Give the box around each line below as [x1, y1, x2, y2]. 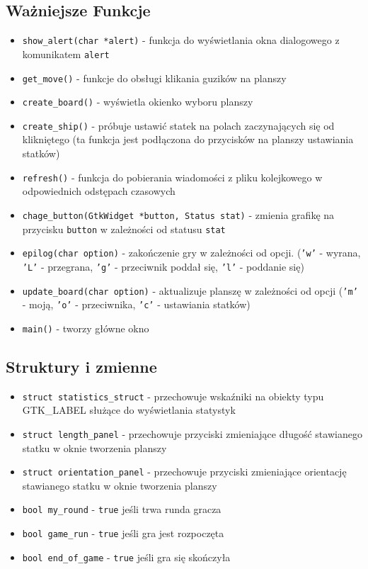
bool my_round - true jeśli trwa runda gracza [22, 502, 222, 517]
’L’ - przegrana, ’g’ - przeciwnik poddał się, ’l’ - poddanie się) [22, 259, 304, 274]
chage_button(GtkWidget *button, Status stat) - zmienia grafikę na [22, 207, 335, 222]
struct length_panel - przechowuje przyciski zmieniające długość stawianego [22, 426, 362, 441]
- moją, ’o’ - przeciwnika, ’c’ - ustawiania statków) [22, 297, 251, 312]
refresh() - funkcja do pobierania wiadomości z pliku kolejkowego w [22, 169, 323, 184]
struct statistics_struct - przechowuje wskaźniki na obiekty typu [22, 388, 324, 403]
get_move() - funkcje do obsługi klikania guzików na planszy [22, 70, 287, 85]
